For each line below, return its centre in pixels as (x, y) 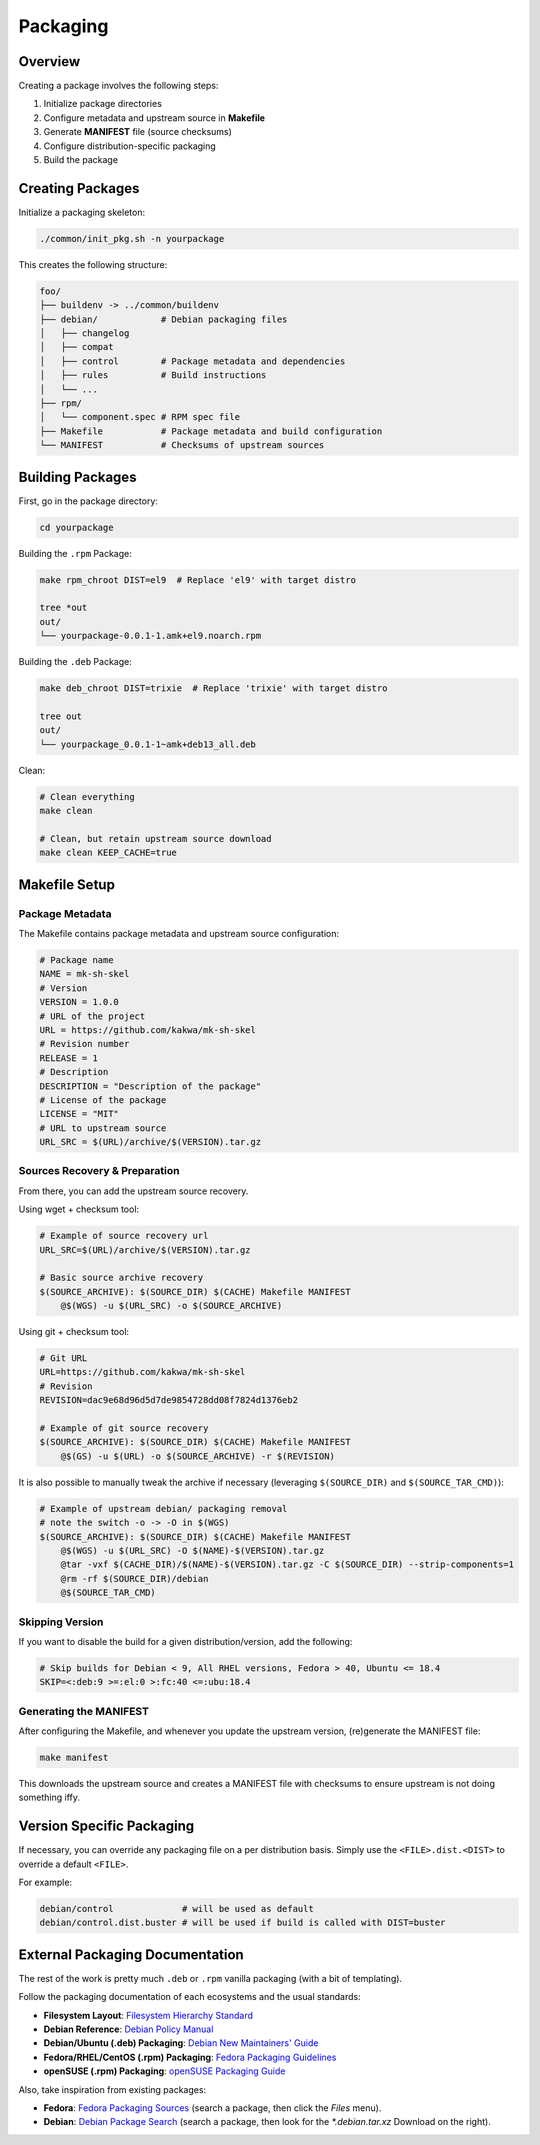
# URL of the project (92, 1016)
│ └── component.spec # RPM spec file (139, 417)
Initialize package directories (102, 104)
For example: (45, 1882)
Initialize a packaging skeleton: (81, 212)
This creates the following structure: (93, 264)
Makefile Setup (66, 884)
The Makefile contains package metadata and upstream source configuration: (179, 933)
